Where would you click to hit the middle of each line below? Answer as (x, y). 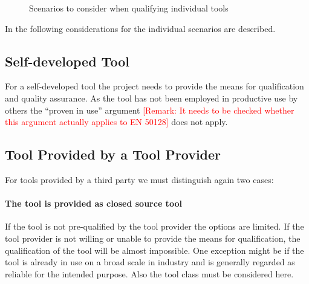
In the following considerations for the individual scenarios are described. (140, 28)
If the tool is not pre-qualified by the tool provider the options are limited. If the (154, 226)
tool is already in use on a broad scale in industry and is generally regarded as (150, 262)
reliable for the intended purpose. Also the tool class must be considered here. (149, 273)
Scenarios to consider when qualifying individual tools (129, 8)
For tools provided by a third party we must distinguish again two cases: (139, 179)
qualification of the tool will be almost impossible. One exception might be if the (154, 250)
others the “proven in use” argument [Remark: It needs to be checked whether (150, 110)
